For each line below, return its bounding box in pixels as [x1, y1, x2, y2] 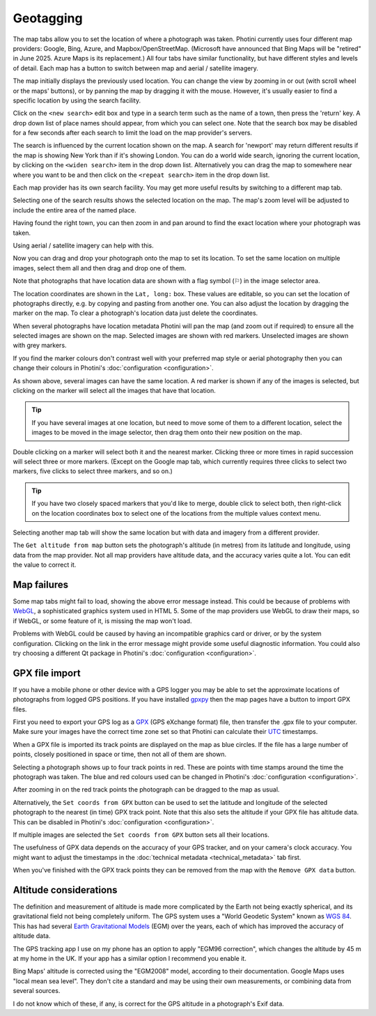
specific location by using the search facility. [13, 96, 141, 105]
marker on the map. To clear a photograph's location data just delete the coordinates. [13, 309, 258, 317]
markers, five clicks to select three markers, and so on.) [13, 467, 173, 475]
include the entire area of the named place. [13, 206, 137, 214]
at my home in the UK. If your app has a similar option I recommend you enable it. [13, 955, 246, 962]
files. [13, 705, 27, 714]
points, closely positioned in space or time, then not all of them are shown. [13, 750, 227, 759]
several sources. [13, 987, 61, 995]
